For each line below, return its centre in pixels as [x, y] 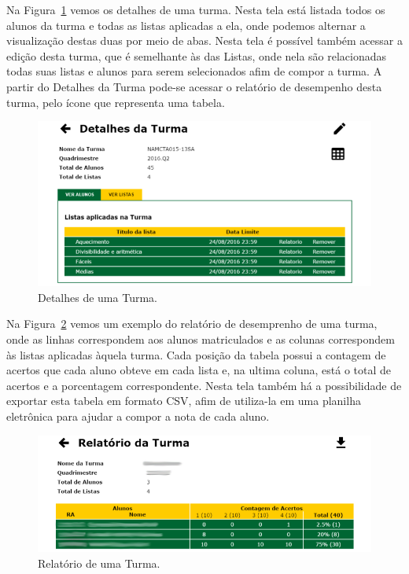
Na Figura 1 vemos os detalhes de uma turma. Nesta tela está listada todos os [196, 9]
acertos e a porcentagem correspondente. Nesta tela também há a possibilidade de [204, 385]
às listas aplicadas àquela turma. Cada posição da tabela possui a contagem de [196, 354]
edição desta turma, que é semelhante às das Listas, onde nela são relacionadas [197, 55]
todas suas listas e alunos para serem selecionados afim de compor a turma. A [194, 71]
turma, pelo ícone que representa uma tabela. [116, 102]
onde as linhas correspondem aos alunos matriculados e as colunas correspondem [201, 339]
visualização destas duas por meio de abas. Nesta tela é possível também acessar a [204, 40]
